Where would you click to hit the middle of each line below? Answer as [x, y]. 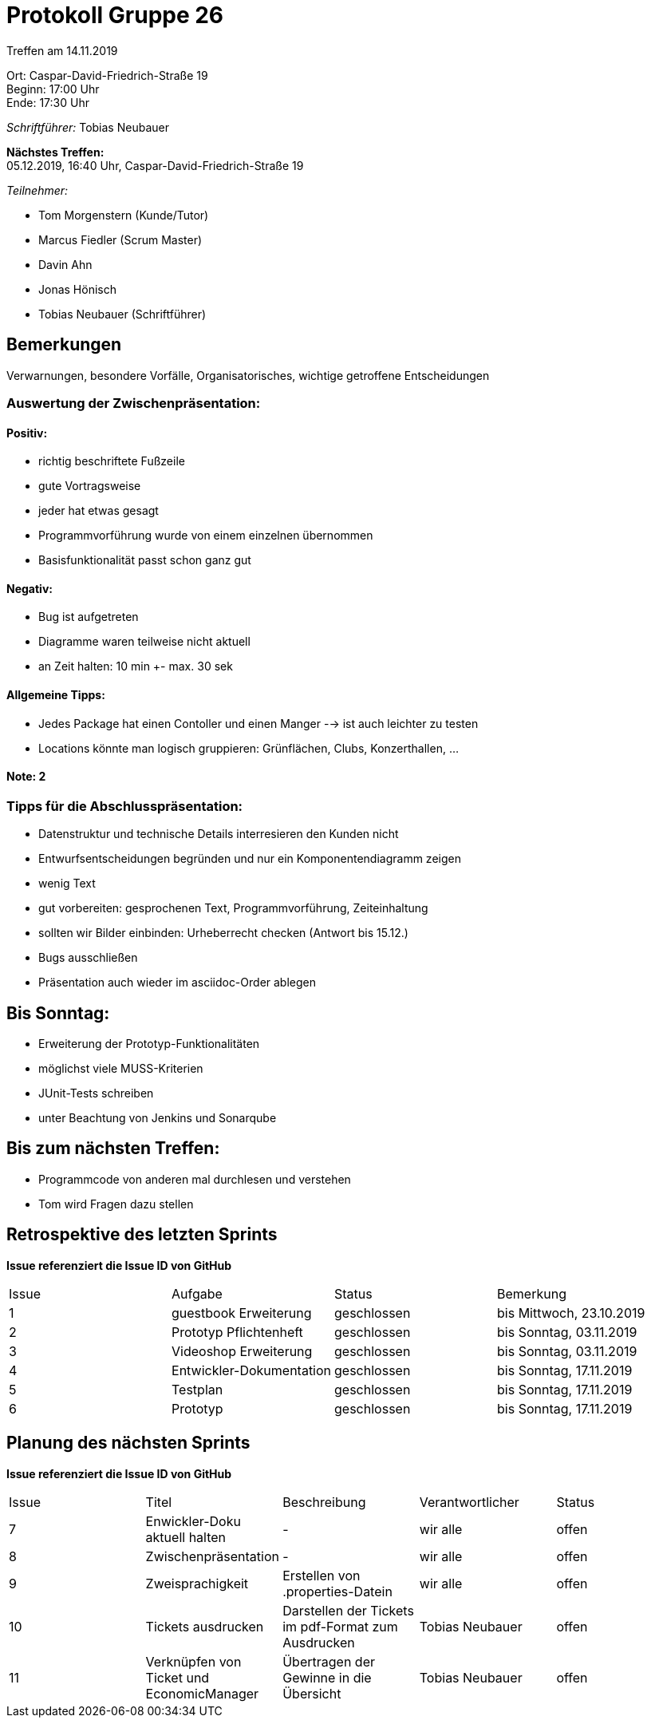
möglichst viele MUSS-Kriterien [121, 1069]
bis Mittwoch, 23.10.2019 [571, 1313]
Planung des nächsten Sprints [128, 1443]
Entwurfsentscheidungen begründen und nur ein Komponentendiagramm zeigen [250, 859]
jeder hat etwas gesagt [99, 511]
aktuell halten [186, 1537]
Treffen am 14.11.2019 [62, 50]
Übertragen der [329, 1661]
